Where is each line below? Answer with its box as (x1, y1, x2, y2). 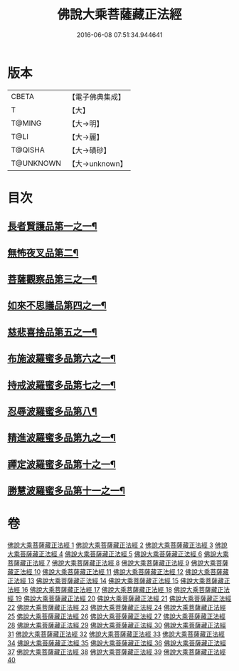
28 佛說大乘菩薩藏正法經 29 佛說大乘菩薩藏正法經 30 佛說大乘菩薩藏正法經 (7, 621, 226, 630)
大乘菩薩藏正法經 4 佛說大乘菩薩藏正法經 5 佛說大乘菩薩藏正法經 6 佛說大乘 (7, 550, 229, 558)
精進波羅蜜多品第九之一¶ (7, 432, 116, 444)
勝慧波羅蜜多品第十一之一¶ (7, 485, 126, 497)
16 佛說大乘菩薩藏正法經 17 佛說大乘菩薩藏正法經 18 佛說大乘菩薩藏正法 (21, 586, 230, 594)
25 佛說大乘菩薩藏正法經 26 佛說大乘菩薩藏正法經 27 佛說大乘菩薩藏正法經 (7, 612, 226, 620)
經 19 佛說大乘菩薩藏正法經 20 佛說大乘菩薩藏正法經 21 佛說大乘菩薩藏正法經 (7, 594, 232, 603)
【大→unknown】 (68, 158, 127, 168)
